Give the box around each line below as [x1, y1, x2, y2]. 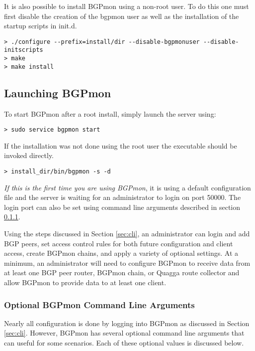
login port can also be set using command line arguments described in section [4, 201, 241, 212]
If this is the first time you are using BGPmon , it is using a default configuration [4, 182, 251, 192]
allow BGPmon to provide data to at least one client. [4, 277, 167, 288]
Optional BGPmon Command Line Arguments [4, 298, 195, 311]
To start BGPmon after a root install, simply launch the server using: [4, 108, 216, 119]
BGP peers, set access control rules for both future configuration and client [4, 238, 233, 248]
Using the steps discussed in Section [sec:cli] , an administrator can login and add [4, 228, 250, 239]
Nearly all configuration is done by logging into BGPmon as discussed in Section [4, 318, 250, 328]
